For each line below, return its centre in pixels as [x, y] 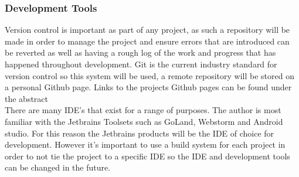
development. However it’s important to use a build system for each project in [145, 144]
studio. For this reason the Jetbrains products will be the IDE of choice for [140, 133]
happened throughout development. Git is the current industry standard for [141, 64]
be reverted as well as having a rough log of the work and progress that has [140, 52]
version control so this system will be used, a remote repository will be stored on [149, 75]
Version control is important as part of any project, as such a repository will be [147, 30]
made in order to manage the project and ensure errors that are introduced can [147, 41]
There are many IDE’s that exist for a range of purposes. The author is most [143, 110]
